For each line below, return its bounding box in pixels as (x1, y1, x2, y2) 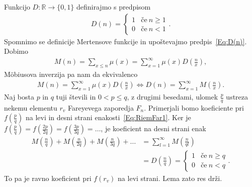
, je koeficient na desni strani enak (101, 123, 206, 134)
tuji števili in (56, 91, 96, 102)
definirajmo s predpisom (76, 2, 151, 12)
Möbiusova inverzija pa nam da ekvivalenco (4, 69, 138, 79)
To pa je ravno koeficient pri (4, 172, 92, 183)
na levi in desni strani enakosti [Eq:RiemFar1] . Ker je (25, 112, 191, 123)
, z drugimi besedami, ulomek (127, 91, 218, 102)
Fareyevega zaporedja (67, 102, 134, 113)
